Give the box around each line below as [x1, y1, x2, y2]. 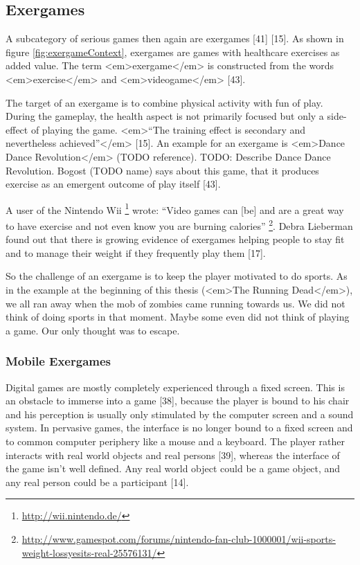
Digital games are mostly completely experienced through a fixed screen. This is [6, 379, 345, 394]
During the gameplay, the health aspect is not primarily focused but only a [6, 109, 324, 123]
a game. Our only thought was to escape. [6, 323, 180, 337]
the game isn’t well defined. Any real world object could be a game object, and [6, 461, 341, 476]
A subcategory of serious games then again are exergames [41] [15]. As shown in [6, 31, 344, 46]
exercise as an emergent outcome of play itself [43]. [6, 177, 221, 191]
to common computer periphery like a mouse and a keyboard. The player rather [6, 433, 345, 448]
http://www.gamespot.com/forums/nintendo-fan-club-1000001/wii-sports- [21, 531, 336, 546]
